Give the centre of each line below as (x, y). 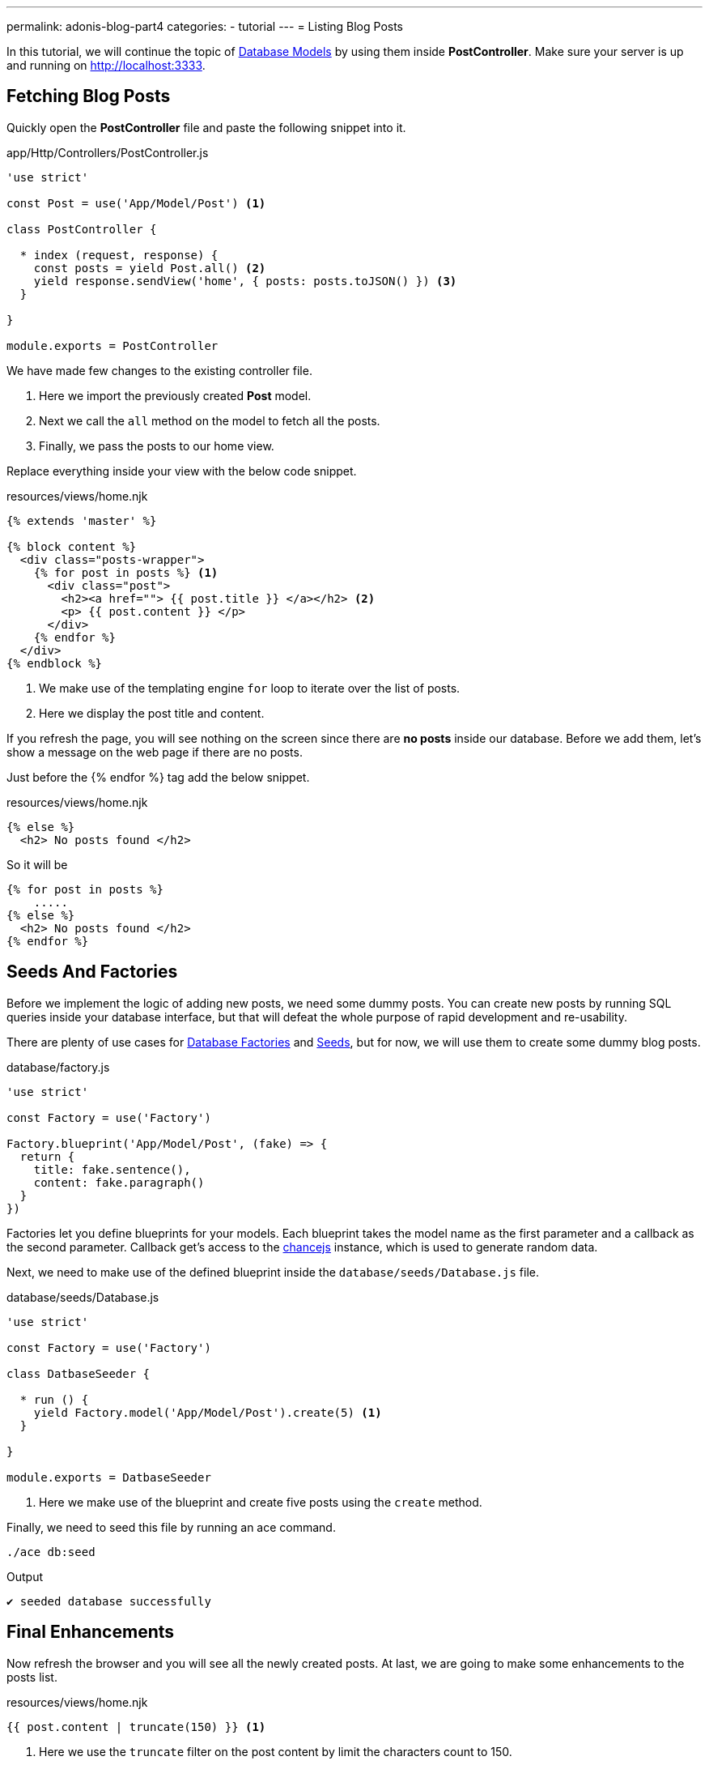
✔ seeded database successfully (109, 1601)
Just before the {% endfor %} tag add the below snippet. (158, 777)
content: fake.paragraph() (119, 1182)
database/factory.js (58, 1067)
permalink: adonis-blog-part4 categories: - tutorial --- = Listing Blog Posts (205, 26)
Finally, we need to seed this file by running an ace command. (171, 1527)
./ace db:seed (51, 1552)
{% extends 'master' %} (82, 520)
